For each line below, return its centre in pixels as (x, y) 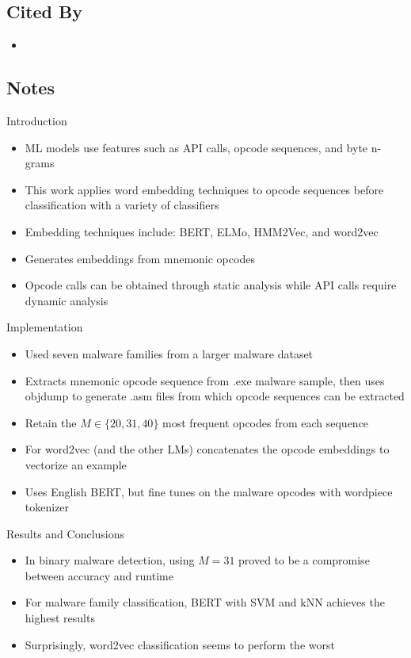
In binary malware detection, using (110, 560)
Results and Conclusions (66, 533)
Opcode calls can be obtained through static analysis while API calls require (211, 285)
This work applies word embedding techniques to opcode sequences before (204, 189)
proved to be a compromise (304, 560)
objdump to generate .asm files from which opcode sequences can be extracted (215, 396)
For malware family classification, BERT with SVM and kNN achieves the (205, 602)
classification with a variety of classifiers (122, 205)
